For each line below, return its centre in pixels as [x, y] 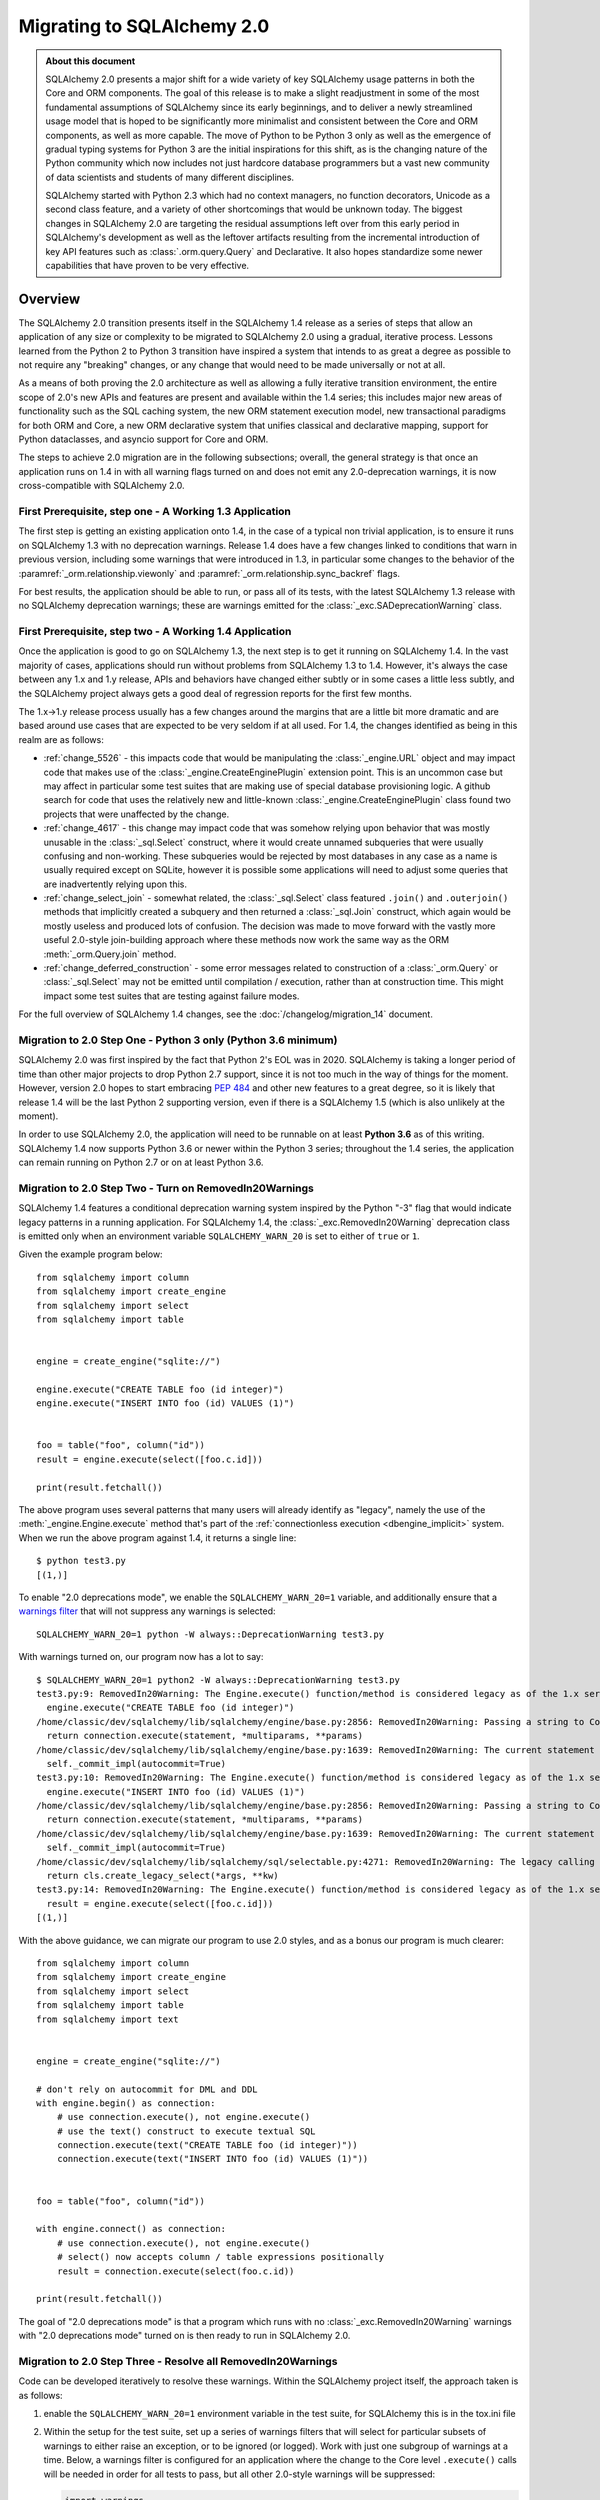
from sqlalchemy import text [107, 2019]
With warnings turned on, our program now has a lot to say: [141, 1657]
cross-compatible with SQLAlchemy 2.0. [101, 486]
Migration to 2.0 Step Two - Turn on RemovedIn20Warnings [166, 1188]
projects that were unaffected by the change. [136, 814]
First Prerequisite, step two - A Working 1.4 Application [155, 632]
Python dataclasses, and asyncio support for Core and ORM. [143, 439]
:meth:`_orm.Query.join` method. [110, 954]
